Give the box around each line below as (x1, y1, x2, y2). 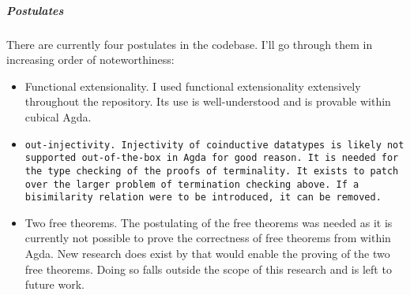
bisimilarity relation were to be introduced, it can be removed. (24, 192, 382, 204)
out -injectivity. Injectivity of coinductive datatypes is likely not (24, 139, 404, 151)
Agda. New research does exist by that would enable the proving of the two (24, 245, 390, 261)
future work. (24, 276, 85, 293)
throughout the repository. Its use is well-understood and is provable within (24, 93, 391, 110)
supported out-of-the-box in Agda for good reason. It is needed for (24, 152, 399, 164)
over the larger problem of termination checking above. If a (24, 178, 359, 190)
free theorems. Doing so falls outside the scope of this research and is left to (24, 260, 392, 277)
